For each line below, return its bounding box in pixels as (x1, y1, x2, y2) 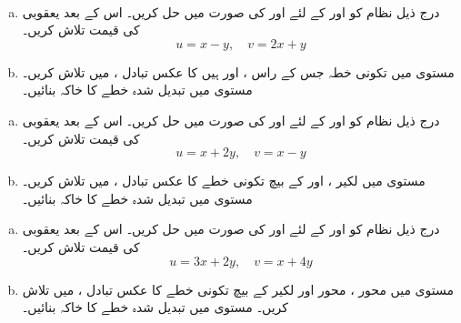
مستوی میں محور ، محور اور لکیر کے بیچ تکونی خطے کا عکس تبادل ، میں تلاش (22, 279, 454, 298)
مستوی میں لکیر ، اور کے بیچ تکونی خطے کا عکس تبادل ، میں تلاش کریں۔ (22, 171, 426, 190)
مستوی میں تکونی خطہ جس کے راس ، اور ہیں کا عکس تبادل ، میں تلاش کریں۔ (22, 62, 455, 81)
